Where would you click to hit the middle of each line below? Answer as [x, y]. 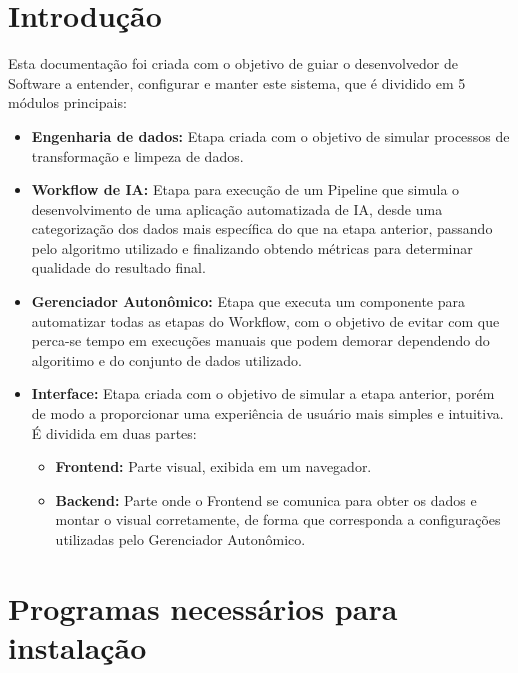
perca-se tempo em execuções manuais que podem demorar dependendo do [260, 340]
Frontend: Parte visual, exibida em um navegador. [213, 466]
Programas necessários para [203, 607]
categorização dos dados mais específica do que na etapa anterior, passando [262, 228]
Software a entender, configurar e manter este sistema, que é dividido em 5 [237, 82]
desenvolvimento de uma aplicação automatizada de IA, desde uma [237, 208]
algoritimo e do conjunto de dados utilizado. [166, 359]
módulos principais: [67, 102]
